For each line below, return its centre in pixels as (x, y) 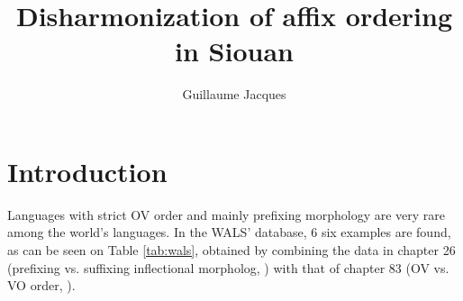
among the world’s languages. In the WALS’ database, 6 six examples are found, (229, 232)
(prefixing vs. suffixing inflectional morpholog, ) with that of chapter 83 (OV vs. (228, 267)
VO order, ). (41, 285)
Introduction (87, 171)
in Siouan (234, 51)
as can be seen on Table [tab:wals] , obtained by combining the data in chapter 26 (231, 250)
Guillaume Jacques (234, 94)
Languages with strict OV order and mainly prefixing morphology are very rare (227, 214)
